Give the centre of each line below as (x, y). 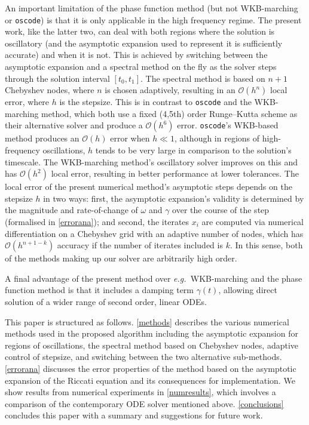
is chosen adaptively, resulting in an (170, 90)
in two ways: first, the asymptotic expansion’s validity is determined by (174, 198)
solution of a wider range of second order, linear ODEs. (106, 301)
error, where (27, 102)
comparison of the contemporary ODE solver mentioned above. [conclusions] (144, 403)
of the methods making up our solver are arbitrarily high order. (121, 258)
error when (130, 138)
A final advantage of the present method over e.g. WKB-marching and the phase (154, 278)
